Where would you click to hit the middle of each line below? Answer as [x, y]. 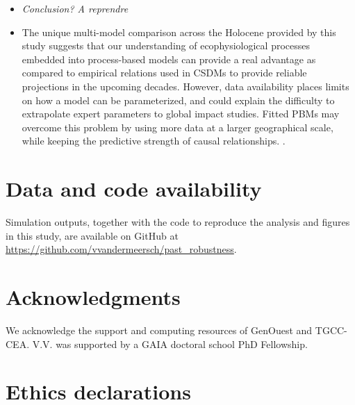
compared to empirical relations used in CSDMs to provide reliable [164, 73]
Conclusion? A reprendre [75, 8]
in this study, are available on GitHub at [92, 235]
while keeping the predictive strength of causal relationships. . [154, 141]
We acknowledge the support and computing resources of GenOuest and [159, 330]
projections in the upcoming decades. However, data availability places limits [185, 86]
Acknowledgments [93, 297]
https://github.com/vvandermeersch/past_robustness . [121, 249]
